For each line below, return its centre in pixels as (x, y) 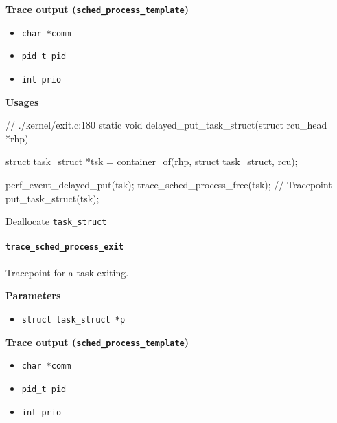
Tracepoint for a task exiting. (67, 272)
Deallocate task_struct (56, 221)
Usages (22, 101)
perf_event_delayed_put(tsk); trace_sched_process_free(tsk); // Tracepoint (169, 184)
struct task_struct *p (73, 319)
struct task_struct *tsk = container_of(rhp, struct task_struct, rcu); (152, 161)
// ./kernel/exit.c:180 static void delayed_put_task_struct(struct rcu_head (166, 125)
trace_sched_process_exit (65, 247)
